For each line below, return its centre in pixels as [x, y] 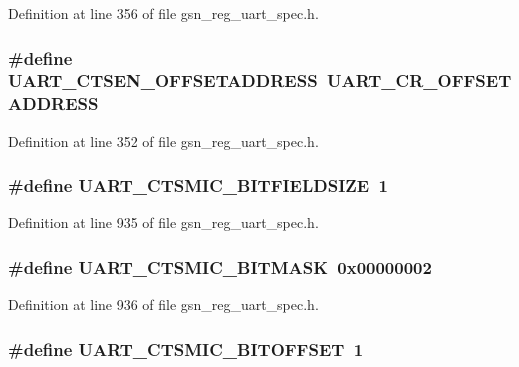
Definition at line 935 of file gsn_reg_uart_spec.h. [163, 222]
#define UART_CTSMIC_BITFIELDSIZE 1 [198, 185]
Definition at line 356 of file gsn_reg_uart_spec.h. [163, 13]
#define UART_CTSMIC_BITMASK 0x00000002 [220, 266]
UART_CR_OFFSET [419, 80]
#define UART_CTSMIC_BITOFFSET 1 [186, 348]
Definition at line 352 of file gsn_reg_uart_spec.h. [163, 140]
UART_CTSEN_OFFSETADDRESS [163, 80]
